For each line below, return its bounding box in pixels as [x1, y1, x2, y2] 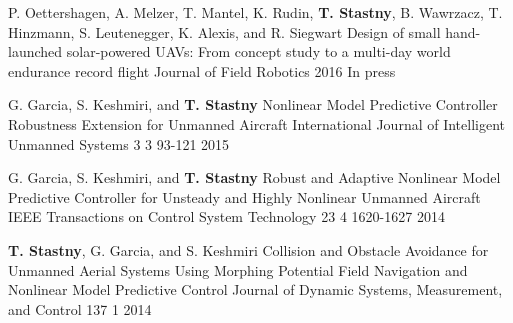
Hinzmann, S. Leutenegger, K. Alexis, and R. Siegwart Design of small [8, 21, 441, 42]
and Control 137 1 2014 [8, 298, 152, 319]
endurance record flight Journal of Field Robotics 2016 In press [8, 60, 396, 81]
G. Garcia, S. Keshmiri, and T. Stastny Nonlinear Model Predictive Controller [8, 94, 498, 115]
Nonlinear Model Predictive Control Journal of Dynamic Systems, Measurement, [8, 279, 503, 300]
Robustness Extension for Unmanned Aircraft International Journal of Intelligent [8, 113, 506, 134]
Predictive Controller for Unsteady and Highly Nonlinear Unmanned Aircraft [8, 186, 481, 207]
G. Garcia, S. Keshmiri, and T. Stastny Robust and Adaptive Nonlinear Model [8, 167, 501, 188]
